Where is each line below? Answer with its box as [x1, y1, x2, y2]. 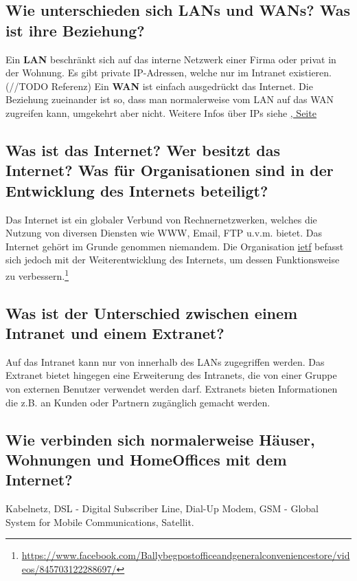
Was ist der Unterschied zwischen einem [5, 302, 298, 323]
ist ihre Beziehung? [5, 19, 145, 41]
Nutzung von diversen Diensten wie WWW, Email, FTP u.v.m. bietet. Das [5, 226, 322, 240]
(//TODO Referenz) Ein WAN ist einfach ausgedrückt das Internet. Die [5, 78, 313, 93]
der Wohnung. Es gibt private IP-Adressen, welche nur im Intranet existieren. [5, 65, 332, 80]
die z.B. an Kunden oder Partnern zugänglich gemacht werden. [5, 395, 270, 409]
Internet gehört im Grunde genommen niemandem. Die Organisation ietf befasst [5, 239, 344, 253]
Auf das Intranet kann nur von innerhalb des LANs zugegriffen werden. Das [5, 354, 325, 369]
